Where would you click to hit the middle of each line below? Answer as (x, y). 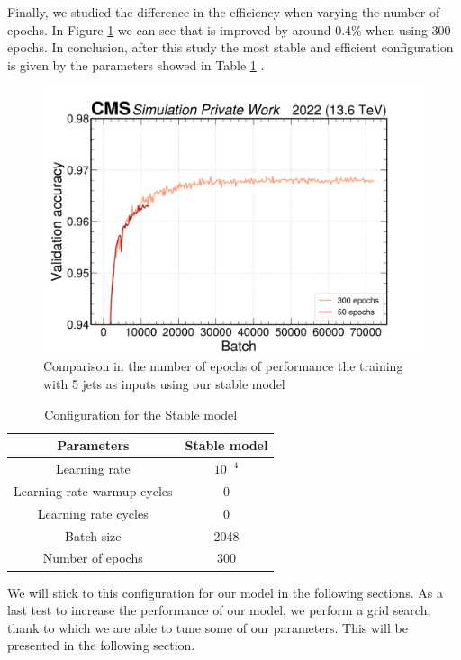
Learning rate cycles (93, 513)
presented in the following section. (101, 645)
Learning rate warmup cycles (93, 490)
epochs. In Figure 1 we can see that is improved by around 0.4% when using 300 (229, 29)
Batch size (93, 535)
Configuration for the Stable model (141, 414)
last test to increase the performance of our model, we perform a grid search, (219, 610)
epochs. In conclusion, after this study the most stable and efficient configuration (230, 47)
